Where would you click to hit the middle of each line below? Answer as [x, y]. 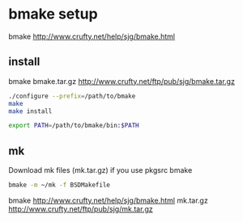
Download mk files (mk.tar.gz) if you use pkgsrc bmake [100, 170]
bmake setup [53, 14]
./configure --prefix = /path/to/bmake [72, 96]
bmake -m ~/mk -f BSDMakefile [60, 185]
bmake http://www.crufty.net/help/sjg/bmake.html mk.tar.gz [108, 200]
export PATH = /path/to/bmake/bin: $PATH [74, 126]
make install [30, 111]
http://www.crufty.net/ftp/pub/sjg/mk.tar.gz [81, 209]
